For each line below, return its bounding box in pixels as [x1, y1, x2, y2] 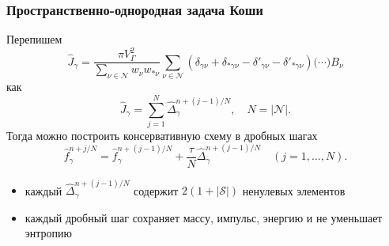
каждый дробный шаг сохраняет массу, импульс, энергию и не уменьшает [25, 209, 383, 225]
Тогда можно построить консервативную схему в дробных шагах [6, 127, 318, 143]
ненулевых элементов [242, 182, 346, 199]
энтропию [25, 225, 73, 241]
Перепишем [6, 31, 62, 47]
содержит [133, 182, 179, 199]
